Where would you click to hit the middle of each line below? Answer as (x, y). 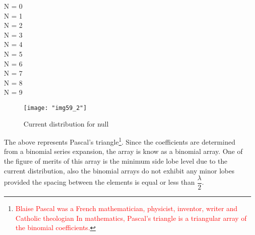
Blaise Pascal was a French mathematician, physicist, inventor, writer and (127, 208)
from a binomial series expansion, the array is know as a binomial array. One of (123, 151)
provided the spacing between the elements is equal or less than (99, 182)
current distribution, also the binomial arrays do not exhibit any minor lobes (119, 170)
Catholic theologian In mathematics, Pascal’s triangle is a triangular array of (131, 218)
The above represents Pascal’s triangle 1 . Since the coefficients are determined (120, 141)
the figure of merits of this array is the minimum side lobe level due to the (116, 161)
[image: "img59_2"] (55, 108)
